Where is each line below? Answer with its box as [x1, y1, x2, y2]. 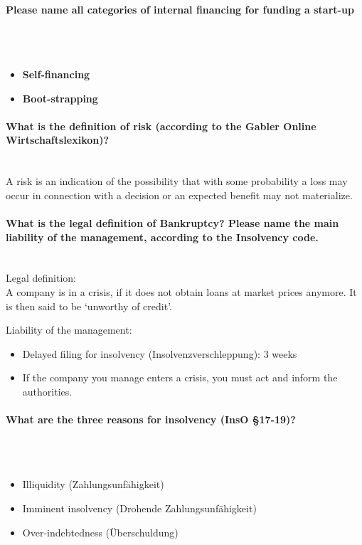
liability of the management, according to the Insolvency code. [6, 229, 319, 244]
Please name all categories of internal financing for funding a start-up [6, 1, 354, 16]
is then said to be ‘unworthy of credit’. [6, 298, 172, 313]
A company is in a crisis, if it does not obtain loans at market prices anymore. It [6, 284, 357, 299]
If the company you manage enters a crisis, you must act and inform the [22, 370, 338, 385]
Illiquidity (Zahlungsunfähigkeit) [22, 477, 164, 492]
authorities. [22, 383, 73, 398]
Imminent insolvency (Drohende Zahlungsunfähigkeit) [22, 501, 257, 516]
